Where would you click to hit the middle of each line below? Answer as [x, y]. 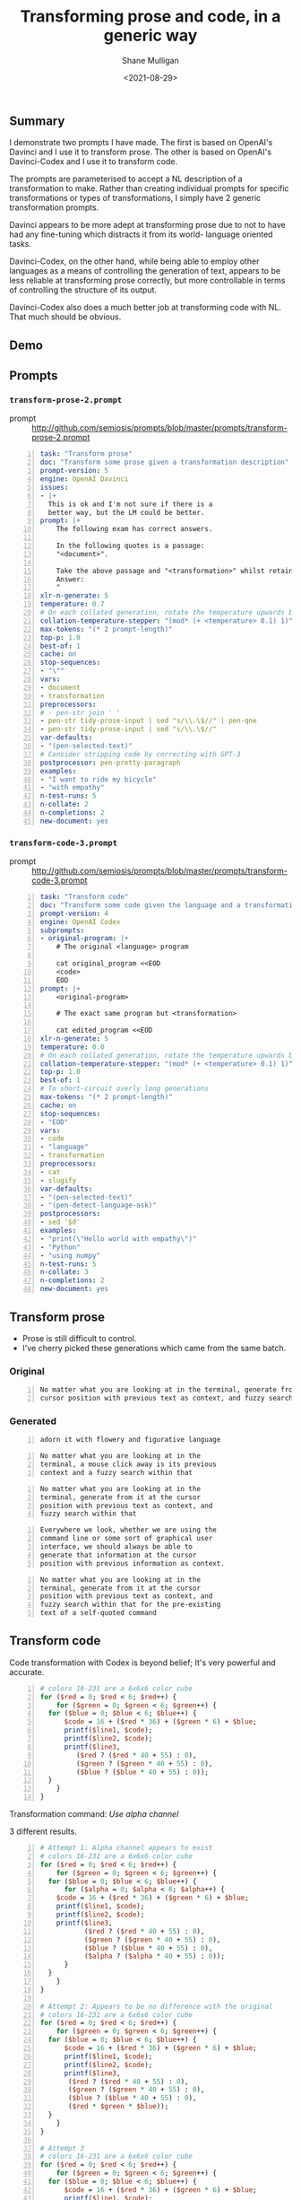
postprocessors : [70, 1214]
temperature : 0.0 [72, 1047]
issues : [54, 487]
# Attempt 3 [62, 2148]
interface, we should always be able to [116, 1547]
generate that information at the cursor [118, 1555]
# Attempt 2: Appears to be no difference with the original [156, 2006]
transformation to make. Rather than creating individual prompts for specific [149, 188]
